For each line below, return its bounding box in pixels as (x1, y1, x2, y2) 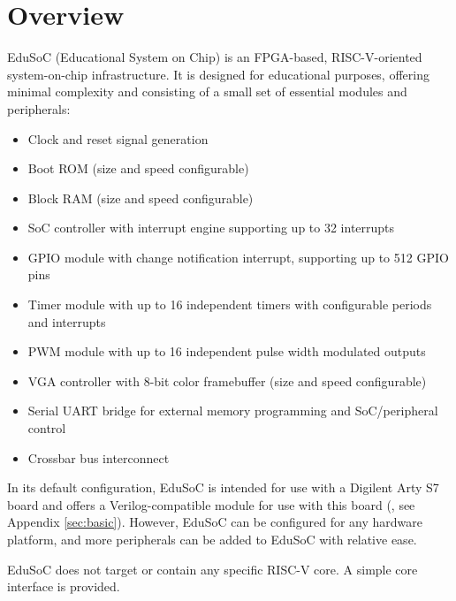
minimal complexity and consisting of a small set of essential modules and (7, 82, 407, 101)
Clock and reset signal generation (27, 129, 209, 148)
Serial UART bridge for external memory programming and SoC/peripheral (27, 401, 438, 420)
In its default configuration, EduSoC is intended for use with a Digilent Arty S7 (7, 478, 439, 497)
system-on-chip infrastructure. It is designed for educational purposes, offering (7, 65, 429, 83)
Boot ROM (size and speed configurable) (27, 159, 249, 178)
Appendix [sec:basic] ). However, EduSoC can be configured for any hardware (7, 513, 422, 531)
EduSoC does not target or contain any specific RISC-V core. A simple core (7, 559, 418, 578)
